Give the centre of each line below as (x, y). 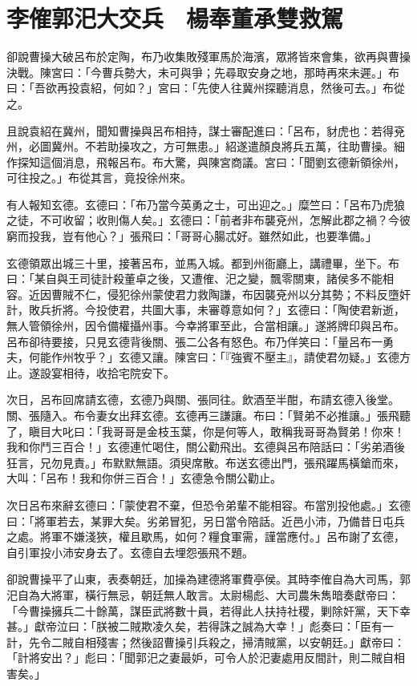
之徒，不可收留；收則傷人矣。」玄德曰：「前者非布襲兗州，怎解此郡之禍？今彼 (208, 220)
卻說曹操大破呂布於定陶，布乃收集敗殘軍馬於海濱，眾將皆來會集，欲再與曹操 (208, 56)
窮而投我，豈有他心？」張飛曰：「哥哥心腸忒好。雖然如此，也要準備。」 (192, 236)
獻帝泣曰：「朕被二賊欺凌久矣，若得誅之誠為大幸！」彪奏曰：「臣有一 (214, 626)
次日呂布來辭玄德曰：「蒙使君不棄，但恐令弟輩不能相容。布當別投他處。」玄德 (208, 504)
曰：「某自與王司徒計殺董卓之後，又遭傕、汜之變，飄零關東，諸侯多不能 (194, 278)
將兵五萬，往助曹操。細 (343, 146)
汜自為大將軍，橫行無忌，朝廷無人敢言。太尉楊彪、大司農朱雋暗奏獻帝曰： (203, 594)
